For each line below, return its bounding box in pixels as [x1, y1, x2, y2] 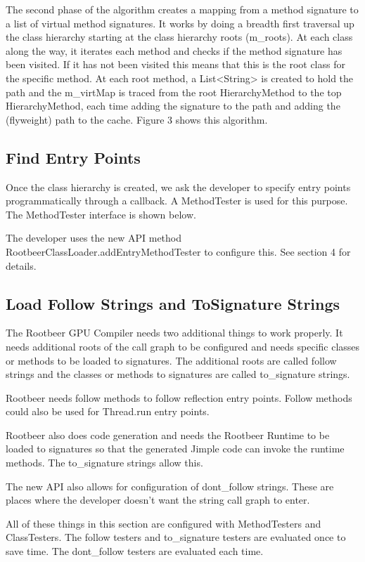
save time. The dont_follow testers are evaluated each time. [6, 544, 264, 558]
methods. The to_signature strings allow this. [6, 455, 203, 470]
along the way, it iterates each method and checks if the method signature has [6, 43, 342, 58]
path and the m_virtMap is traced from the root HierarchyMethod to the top [6, 84, 342, 99]
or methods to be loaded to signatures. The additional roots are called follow [6, 353, 337, 367]
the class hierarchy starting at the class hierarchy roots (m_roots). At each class [6, 30, 353, 44]
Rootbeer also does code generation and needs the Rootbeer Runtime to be [6, 427, 330, 442]
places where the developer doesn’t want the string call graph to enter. [6, 492, 310, 507]
